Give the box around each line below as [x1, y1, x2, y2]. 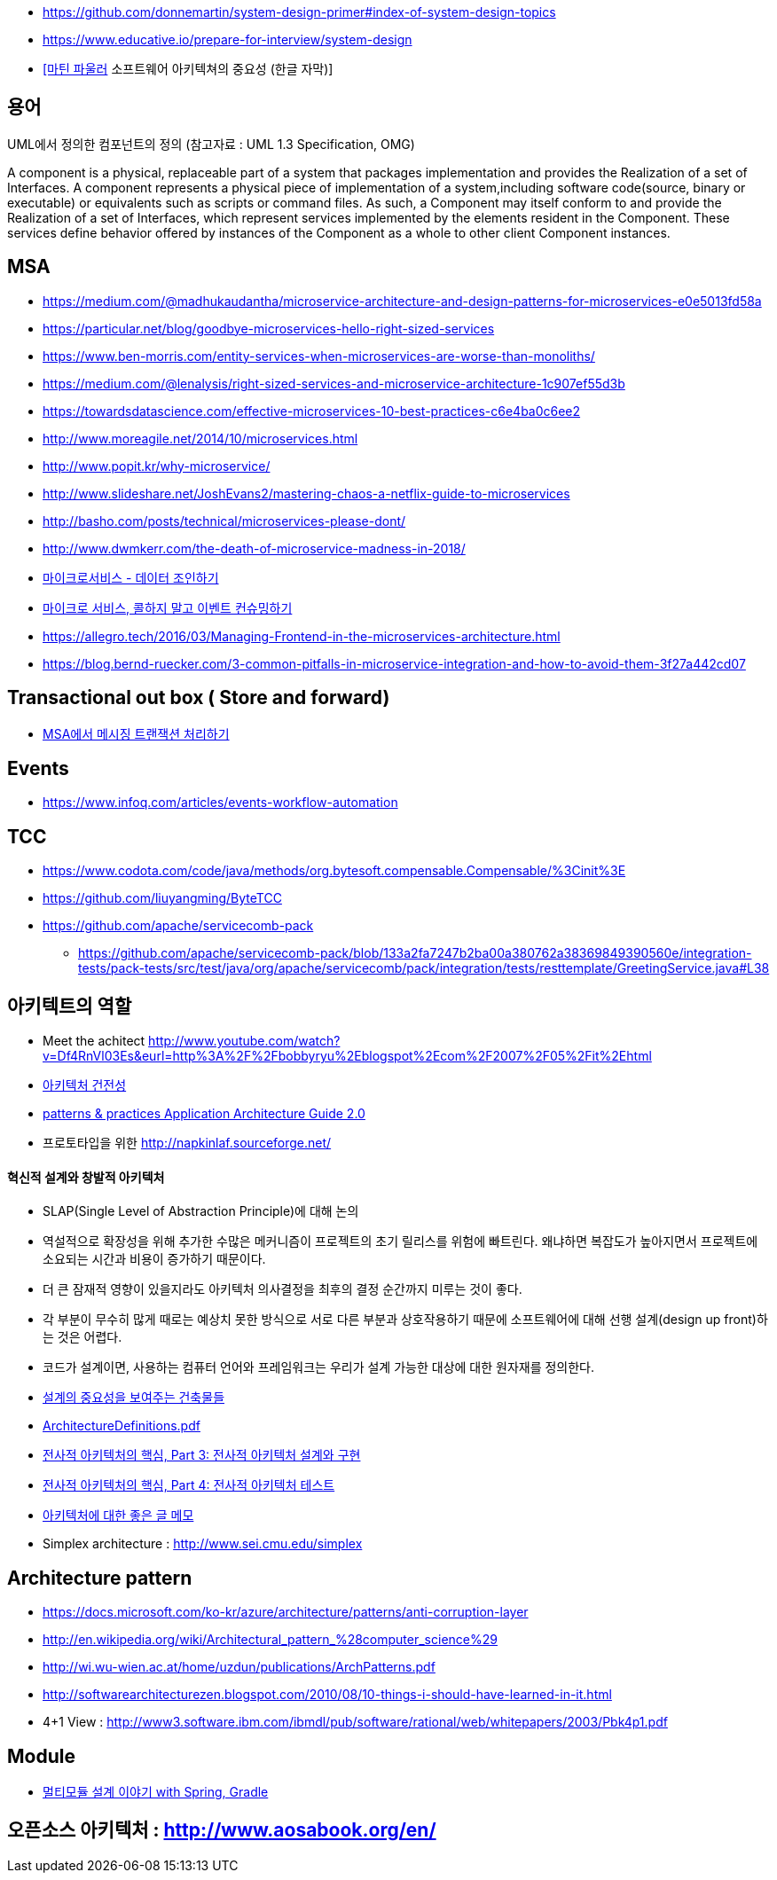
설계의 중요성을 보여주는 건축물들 [43, 1390, 225, 1406]
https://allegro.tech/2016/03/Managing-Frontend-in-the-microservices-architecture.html [43, 628, 561, 644]
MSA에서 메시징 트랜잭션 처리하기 [43, 725, 230, 741]
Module [7, 1744, 75, 1767]
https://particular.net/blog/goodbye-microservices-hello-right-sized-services [43, 320, 495, 336]
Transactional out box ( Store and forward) [7, 686, 390, 709]
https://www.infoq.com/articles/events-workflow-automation [43, 795, 398, 811]
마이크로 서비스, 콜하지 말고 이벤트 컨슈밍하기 [43, 599, 293, 615]
